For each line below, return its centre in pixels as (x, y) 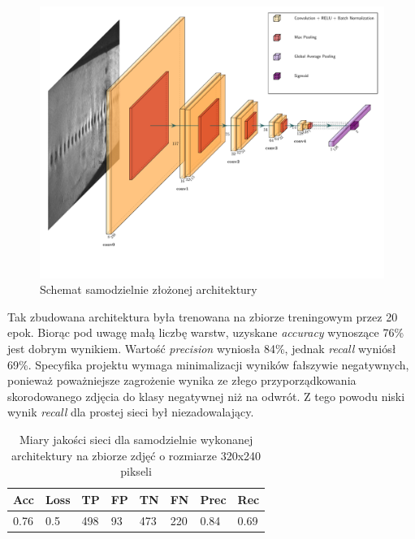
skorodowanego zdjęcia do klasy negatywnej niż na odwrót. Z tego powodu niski (206, 396)
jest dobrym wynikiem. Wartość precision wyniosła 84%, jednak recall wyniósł (202, 348)
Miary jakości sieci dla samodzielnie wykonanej (136, 439)
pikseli (136, 471)
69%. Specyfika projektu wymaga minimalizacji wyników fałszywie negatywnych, (208, 364)
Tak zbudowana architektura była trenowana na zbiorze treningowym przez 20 (203, 316)
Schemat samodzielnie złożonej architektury (149, 289)
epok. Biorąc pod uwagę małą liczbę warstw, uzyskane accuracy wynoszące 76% (206, 332)
